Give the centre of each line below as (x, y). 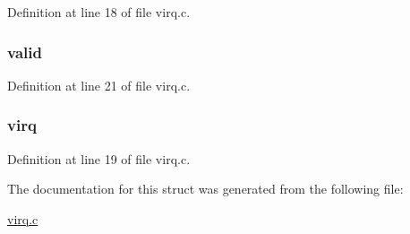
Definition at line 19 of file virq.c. (99, 158)
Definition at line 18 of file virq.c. (99, 12)
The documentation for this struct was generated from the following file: (205, 189)
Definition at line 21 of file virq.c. (99, 85)
